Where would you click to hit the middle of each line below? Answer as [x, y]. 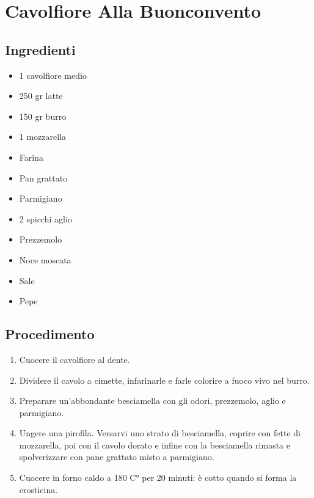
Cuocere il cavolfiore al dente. [75, 359]
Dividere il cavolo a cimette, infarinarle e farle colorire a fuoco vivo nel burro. [164, 380]
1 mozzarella [43, 137]
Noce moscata [45, 259]
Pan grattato [43, 178]
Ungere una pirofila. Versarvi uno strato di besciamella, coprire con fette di [160, 433]
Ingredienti [40, 49]
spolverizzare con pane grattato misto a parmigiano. [117, 457]
